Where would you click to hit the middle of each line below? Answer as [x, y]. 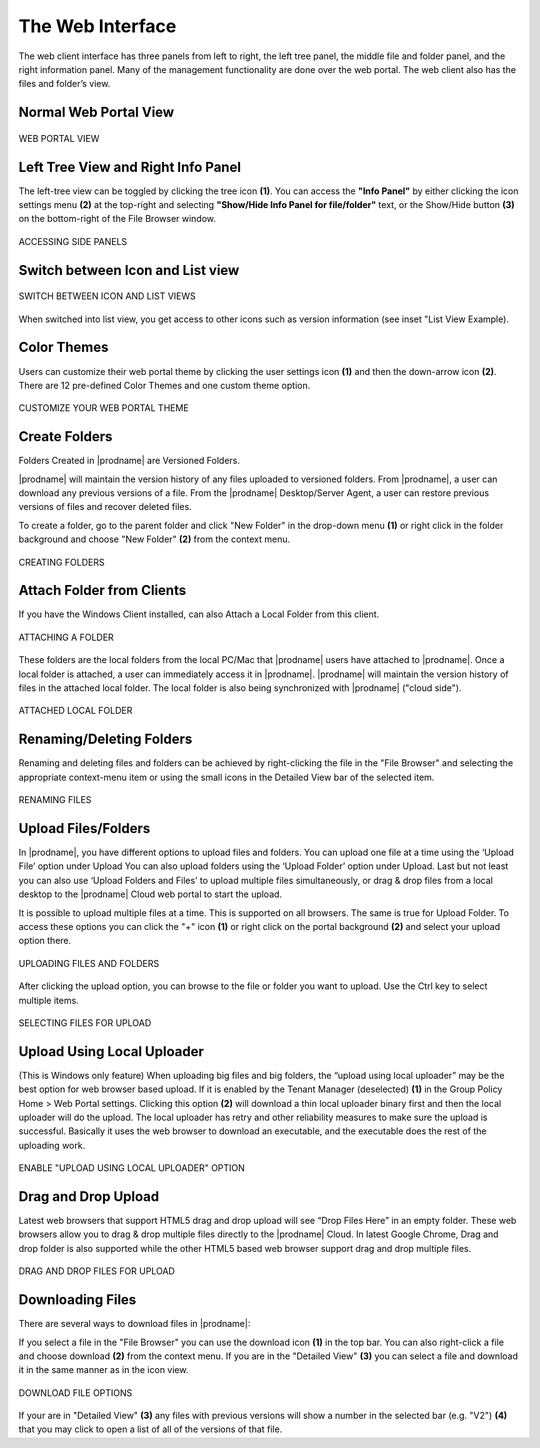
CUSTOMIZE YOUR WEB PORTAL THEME [103, 408]
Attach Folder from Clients [102, 590]
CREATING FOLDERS [61, 562]
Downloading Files [77, 1300]
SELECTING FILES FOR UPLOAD [85, 1022]
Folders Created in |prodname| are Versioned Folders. [129, 461]
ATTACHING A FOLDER [66, 637]
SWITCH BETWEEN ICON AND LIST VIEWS [107, 296]
